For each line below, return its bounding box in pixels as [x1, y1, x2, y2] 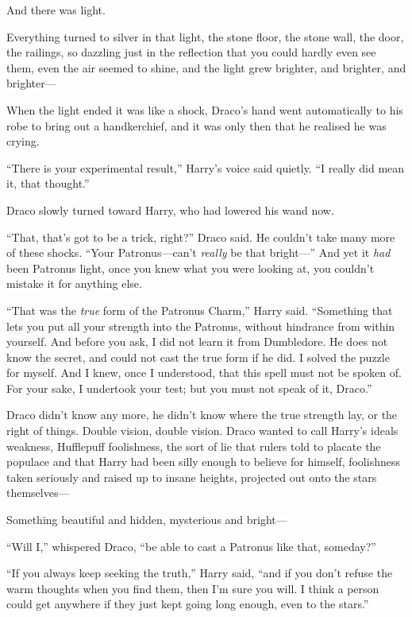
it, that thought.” [6, 175, 90, 192]
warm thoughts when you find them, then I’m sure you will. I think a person [6, 580, 379, 596]
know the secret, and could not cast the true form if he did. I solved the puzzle [6, 348, 390, 365]
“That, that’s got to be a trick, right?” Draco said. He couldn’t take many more [6, 228, 395, 245]
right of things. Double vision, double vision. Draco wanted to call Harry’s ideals [6, 422, 399, 439]
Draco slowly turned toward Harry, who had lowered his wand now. [6, 201, 334, 218]
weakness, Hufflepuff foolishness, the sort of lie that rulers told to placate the [6, 437, 381, 454]
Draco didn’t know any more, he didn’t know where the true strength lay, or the [6, 406, 398, 423]
